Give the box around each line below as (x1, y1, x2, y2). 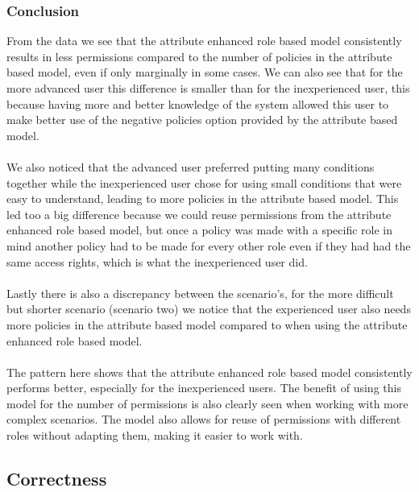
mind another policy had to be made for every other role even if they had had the (6, 237, 411, 254)
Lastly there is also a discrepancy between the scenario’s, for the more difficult (6, 284, 394, 301)
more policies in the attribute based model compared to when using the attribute (6, 316, 408, 333)
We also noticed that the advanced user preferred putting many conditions (6, 158, 375, 175)
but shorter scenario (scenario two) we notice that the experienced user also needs (6, 300, 411, 317)
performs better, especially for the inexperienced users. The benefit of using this (6, 379, 401, 396)
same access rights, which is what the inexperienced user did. (6, 253, 308, 270)
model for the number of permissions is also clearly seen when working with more (6, 395, 409, 411)
